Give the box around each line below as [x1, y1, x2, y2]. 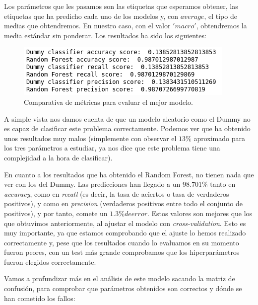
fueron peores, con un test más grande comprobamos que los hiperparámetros [4, 247, 240, 257]
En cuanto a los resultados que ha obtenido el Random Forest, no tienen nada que [4, 169, 254, 179]
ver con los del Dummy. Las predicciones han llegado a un [4, 179, 181, 189]
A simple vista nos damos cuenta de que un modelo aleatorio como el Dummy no [4, 113, 251, 124]
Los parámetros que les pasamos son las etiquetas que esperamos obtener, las [4, 1, 238, 11]
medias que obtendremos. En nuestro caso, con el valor [4, 20, 171, 31]
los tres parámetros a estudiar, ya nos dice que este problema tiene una [4, 143, 220, 153]
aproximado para [193, 133, 245, 143]
